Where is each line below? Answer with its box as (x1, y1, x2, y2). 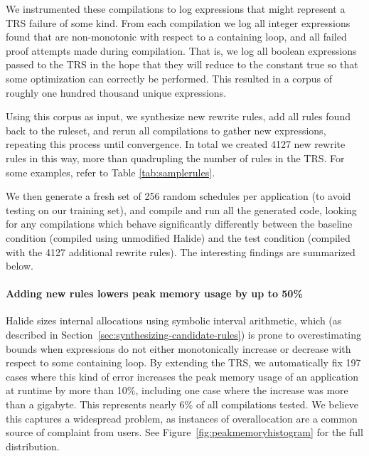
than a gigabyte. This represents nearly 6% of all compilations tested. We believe (6, 397, 358, 412)
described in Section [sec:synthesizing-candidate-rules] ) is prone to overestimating (6, 327, 362, 342)
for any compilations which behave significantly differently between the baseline (6, 216, 353, 231)
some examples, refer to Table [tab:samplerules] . (6, 164, 215, 179)
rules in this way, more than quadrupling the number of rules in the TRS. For (6, 150, 345, 165)
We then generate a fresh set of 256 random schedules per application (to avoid (6, 189, 351, 203)
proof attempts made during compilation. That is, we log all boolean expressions (6, 43, 357, 58)
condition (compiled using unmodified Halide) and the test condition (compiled (6, 230, 351, 245)
